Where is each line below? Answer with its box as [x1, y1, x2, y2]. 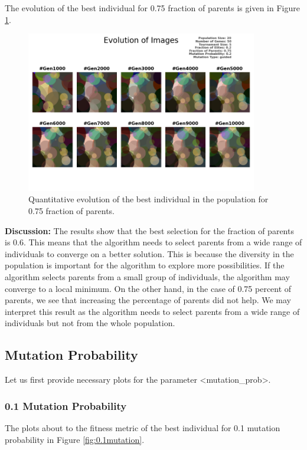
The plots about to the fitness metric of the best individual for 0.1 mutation [5, 421, 280, 433]
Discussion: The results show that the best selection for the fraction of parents [5, 224, 294, 237]
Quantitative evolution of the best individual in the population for [28, 193, 269, 205]
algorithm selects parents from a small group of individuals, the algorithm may [5, 270, 290, 283]
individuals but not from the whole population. [5, 317, 175, 329]
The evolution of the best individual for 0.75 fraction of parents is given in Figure [5, 2, 300, 14]
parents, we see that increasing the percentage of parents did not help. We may [5, 294, 291, 306]
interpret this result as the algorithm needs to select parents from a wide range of [5, 305, 300, 317]
